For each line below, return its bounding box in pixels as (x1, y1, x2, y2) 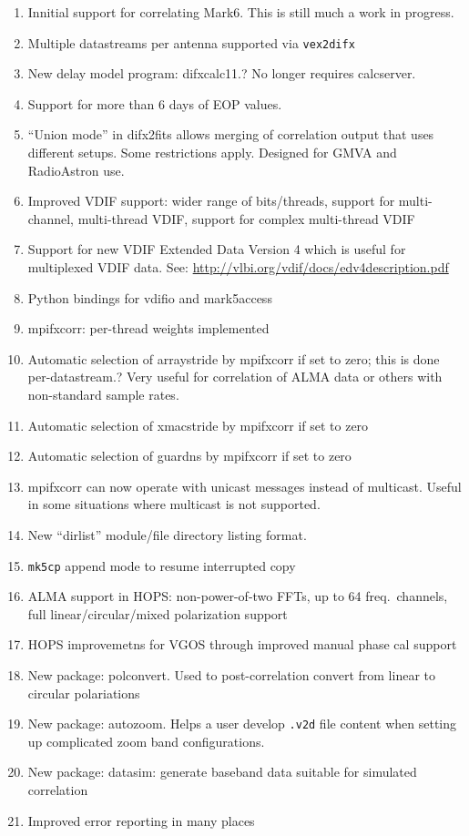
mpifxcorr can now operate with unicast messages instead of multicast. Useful (27, 476, 462, 495)
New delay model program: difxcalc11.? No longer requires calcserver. (27, 64, 416, 83)
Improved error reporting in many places (27, 811, 255, 830)
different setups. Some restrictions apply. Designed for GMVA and (27, 143, 397, 162)
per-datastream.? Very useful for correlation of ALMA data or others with (27, 367, 443, 386)
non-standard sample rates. (27, 384, 179, 403)
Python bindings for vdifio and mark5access (27, 288, 272, 307)
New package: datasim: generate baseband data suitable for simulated (27, 762, 417, 781)
